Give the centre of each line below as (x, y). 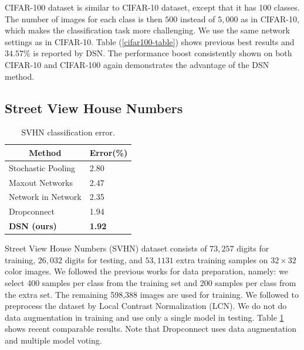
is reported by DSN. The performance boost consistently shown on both (163, 53)
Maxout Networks (41, 182)
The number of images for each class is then (84, 18)
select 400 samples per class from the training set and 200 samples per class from (151, 283)
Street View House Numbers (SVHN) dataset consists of (106, 248)
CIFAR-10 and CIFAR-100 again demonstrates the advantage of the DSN (137, 64)
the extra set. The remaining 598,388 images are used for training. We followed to (152, 294)
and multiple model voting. (53, 340)
